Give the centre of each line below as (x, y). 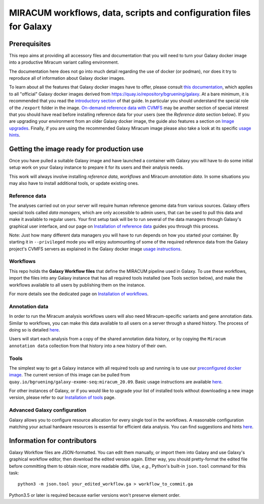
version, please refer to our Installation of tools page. (62, 397)
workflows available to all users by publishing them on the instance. (77, 285)
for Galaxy (31, 26)
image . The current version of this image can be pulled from (70, 375)
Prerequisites (30, 44)
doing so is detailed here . (34, 329)
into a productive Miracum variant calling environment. (64, 62)
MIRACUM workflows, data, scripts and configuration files (130, 13)
